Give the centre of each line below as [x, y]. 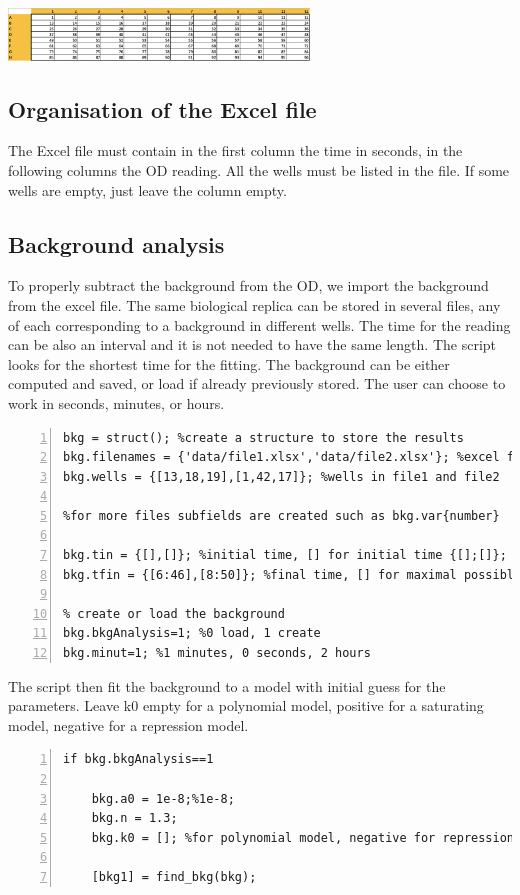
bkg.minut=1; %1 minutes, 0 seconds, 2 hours [217, 653]
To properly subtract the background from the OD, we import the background [248, 285]
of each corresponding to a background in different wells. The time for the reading [259, 324]
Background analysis [116, 243]
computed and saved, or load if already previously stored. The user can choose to [257, 383]
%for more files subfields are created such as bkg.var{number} [281, 515]
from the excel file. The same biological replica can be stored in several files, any [254, 304]
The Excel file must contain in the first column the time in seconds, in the [235, 150]
